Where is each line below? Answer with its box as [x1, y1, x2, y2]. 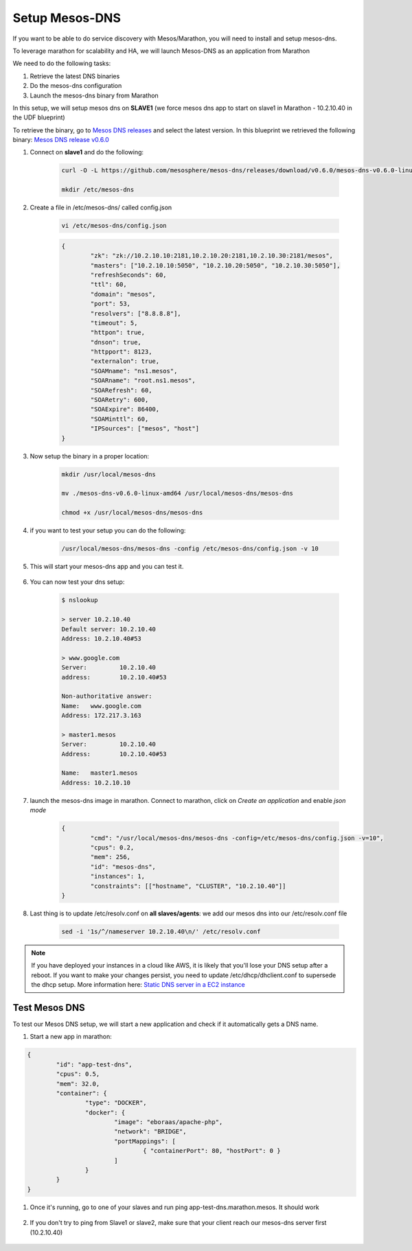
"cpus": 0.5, [56, 1071, 100, 1078]
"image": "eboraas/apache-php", [113, 1119, 223, 1126]
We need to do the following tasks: [12, 59, 111, 68]
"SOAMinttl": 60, [90, 415, 149, 423]
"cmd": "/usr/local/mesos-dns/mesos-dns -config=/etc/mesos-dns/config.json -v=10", [90, 834, 384, 842]
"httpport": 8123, [90, 348, 152, 356]
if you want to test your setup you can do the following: [30, 526, 186, 535]
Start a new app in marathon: [30, 1033, 113, 1041]
